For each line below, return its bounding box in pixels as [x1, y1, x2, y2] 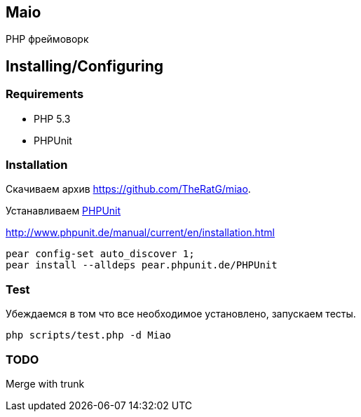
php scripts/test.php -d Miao [6, 329, 172, 341]
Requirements [6, 87, 84, 102]
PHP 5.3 [34, 112, 71, 125]
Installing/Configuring [6, 57, 164, 75]
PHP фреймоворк [6, 33, 89, 46]
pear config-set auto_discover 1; [6, 248, 195, 260]
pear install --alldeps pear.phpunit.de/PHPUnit [6, 259, 278, 271]
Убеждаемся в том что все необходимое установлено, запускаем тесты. [6, 308, 356, 320]
